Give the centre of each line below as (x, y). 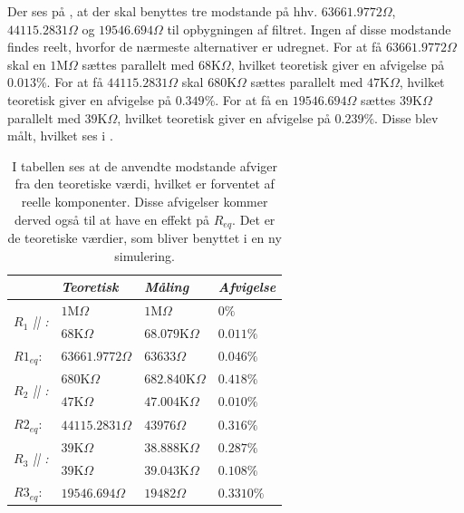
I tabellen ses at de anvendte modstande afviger (145, 165)
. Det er (254, 219)
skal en (27, 64)
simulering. (145, 255)
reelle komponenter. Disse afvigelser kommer (145, 201)
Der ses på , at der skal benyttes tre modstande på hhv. (163, 11)
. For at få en (252, 99)
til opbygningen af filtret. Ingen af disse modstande (309, 29)
